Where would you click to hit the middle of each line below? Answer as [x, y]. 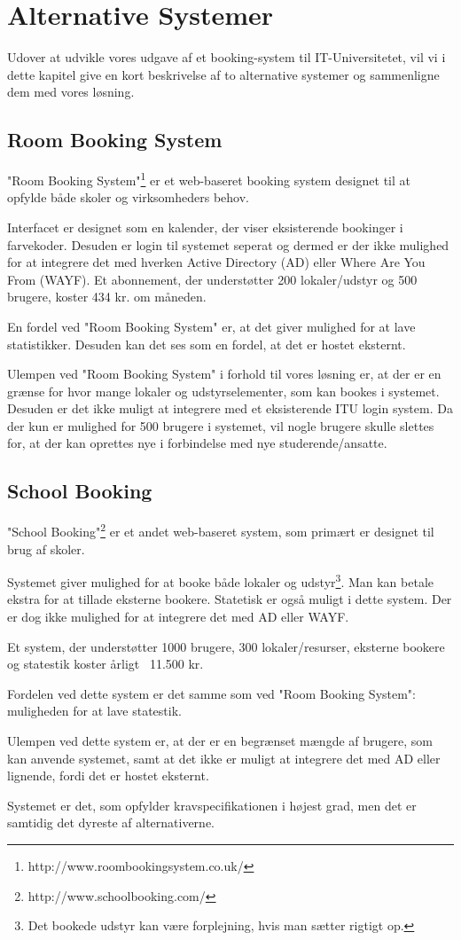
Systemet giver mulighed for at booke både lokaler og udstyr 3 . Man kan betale [221, 580]
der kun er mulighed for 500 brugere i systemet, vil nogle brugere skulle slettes [221, 425]
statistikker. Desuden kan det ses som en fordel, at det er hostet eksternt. [207, 344]
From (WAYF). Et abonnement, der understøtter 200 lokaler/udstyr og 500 [212, 279]
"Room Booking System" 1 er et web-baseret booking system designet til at [209, 179]
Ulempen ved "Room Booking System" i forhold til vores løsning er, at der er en [224, 374]
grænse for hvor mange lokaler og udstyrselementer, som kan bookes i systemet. [223, 391]
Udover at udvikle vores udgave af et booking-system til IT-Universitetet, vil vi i [227, 57]
